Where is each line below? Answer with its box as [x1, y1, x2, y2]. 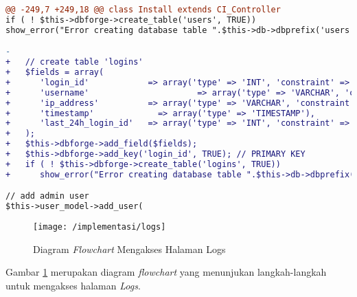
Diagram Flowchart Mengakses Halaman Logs [33, 241, 226, 256]
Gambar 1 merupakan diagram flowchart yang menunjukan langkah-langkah [5, 265, 327, 279]
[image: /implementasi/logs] [33, 222, 166, 232]
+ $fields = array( [5, 67, 104, 78]
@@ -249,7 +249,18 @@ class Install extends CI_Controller [5, 5, 281, 14]
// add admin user [5, 191, 89, 201]
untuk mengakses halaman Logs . [5, 278, 141, 292]
